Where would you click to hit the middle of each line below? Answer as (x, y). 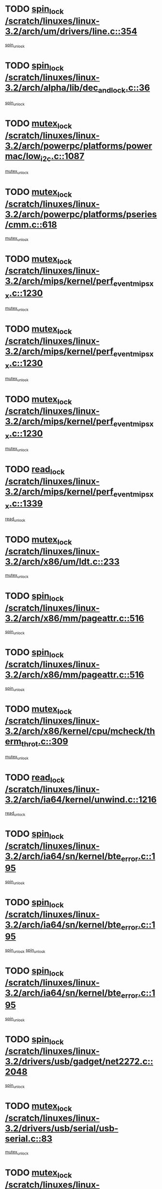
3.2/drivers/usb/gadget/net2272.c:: (79, 1062)
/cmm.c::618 (31, 225)
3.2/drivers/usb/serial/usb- (62, 1128)
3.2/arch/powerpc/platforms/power (79, 146)
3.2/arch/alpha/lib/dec (52, 88)
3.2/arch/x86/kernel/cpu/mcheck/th (80, 731)
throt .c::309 (45, 742)
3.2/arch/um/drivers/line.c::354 (71, 31)
